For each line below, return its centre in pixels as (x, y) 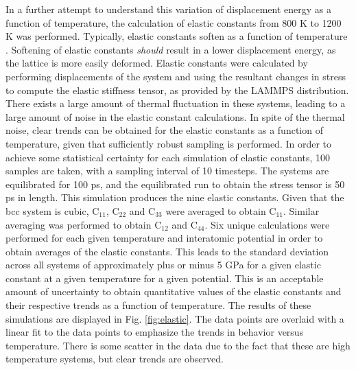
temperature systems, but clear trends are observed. (115, 359)
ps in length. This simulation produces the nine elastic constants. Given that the (175, 197)
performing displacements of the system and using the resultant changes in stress (176, 76)
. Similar (301, 210)
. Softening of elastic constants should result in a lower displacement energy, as (171, 49)
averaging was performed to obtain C (84, 224)
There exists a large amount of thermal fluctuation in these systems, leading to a (176, 103)
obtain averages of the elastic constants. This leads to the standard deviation (167, 251)
